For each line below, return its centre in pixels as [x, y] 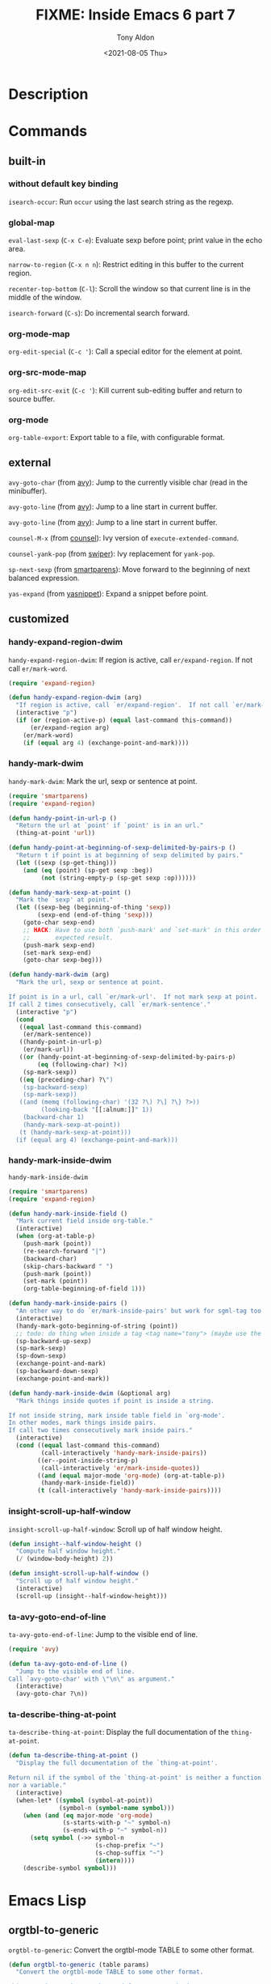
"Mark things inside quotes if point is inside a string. [115, 1401]
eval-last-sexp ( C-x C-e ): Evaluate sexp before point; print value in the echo [135, 240]
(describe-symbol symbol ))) [70, 1868]
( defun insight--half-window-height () [75, 1544]
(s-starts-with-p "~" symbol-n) [117, 1823]
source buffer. [32, 399]
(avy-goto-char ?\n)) [52, 1694]
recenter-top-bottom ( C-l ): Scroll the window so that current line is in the [130, 289]
